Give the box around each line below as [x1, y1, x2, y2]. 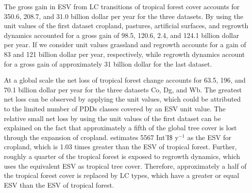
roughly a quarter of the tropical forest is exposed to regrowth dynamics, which [4, 151, 240, 161]
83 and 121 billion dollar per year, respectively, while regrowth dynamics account [4, 49, 245, 59]
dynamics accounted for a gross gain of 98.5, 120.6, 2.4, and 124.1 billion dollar [4, 30, 239, 40]
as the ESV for [187, 132, 232, 142]
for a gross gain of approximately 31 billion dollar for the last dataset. [4, 58, 212, 69]
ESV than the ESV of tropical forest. [4, 179, 114, 190]
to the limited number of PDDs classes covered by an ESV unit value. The [4, 103, 226, 113]
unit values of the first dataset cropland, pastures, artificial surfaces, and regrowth [4, 20, 249, 31]
